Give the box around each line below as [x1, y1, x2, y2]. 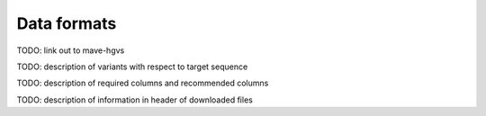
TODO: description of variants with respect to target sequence [16, 61, 248, 72]
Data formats [16, 13, 117, 33]
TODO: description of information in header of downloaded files [16, 94, 254, 105]
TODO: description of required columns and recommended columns [16, 77, 269, 89]
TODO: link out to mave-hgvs [16, 45, 125, 56]
